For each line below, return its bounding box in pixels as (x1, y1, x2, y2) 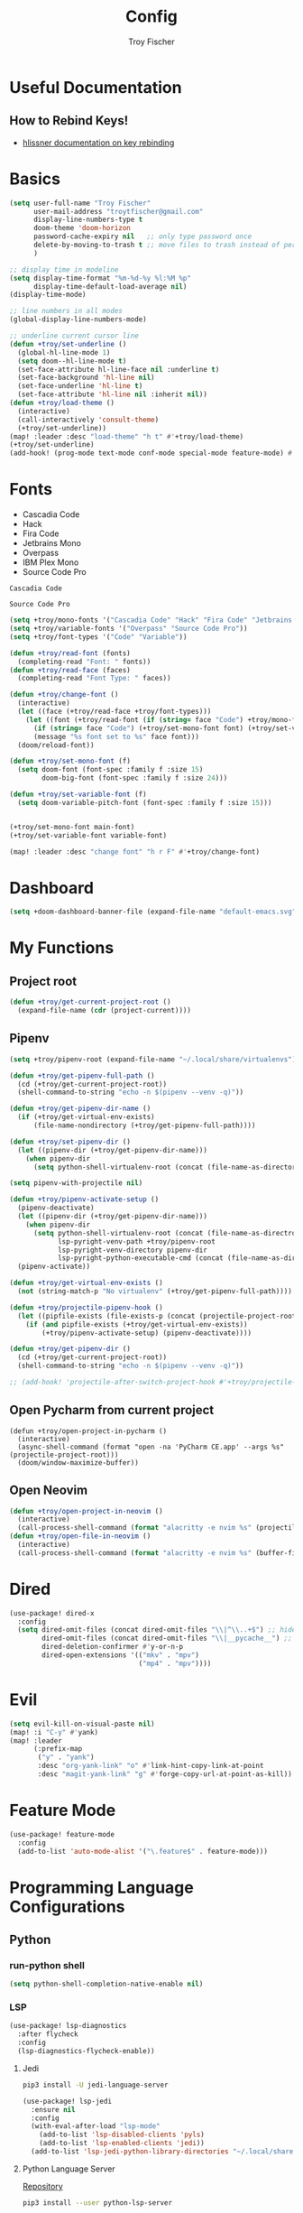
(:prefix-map (32, 1745, 83, 1754)
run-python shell (9, 1958, 86, 1971)
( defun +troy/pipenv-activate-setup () (9, 1195, 160, 1204)
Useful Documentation (9, 77, 182, 97)
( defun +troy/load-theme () (9, 399, 115, 408)
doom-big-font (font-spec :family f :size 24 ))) (41, 773, 228, 782)
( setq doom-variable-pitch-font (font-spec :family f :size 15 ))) (17, 798, 272, 807)
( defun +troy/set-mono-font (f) (9, 756, 131, 766)
